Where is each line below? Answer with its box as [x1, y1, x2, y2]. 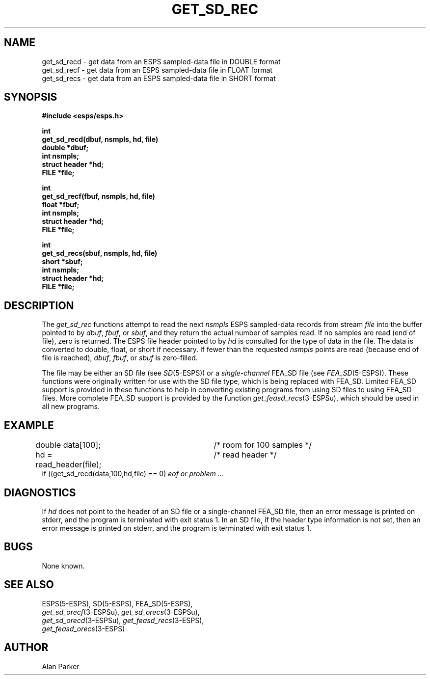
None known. [42, 561, 85, 570]
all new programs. [42, 402, 100, 411]
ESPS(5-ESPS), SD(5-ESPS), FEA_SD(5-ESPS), [42, 599, 193, 608]
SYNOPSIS [4, 91, 57, 104]
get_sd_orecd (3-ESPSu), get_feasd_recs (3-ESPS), [42, 616, 204, 625]
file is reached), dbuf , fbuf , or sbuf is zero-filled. [42, 353, 198, 362]
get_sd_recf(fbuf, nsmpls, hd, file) [42, 192, 155, 201]
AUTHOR [4, 641, 49, 654]
